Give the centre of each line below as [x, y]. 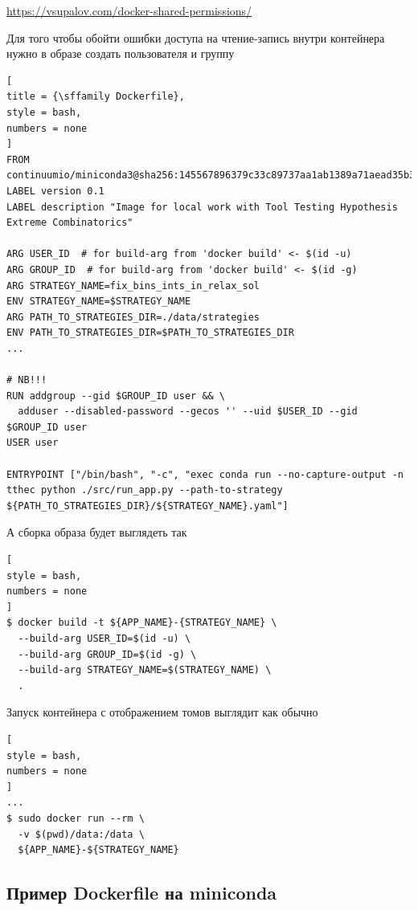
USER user [33, 443]
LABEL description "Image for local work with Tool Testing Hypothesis [202, 207]
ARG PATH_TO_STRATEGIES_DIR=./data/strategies [133, 317]
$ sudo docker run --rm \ [76, 818]
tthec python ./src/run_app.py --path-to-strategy [145, 490]
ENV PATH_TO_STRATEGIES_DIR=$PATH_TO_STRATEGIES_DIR [150, 333]
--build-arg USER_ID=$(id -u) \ [104, 638]
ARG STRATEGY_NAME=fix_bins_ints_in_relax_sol [133, 286]
